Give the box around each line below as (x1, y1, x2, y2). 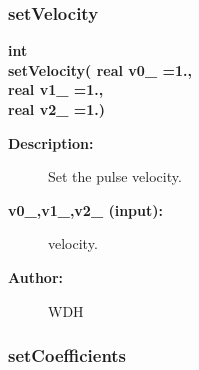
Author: (8, 266, 64, 287)
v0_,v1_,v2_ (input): (8, 199, 163, 220)
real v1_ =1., (8, 79, 104, 100)
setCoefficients (8, 343, 127, 368)
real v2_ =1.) (8, 99, 106, 119)
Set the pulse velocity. (48, 166, 182, 187)
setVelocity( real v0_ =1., (8, 59, 192, 80)
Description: (8, 132, 94, 153)
